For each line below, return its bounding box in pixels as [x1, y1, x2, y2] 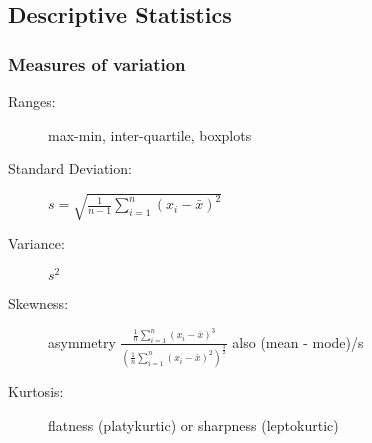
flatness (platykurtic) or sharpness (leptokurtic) [48, 414, 339, 435]
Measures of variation [8, 51, 186, 76]
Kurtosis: [8, 380, 64, 401]
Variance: [8, 233, 65, 254]
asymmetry [48, 331, 116, 352]
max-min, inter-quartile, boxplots [48, 124, 252, 145]
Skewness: [8, 293, 69, 313]
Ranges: [8, 91, 56, 111]
